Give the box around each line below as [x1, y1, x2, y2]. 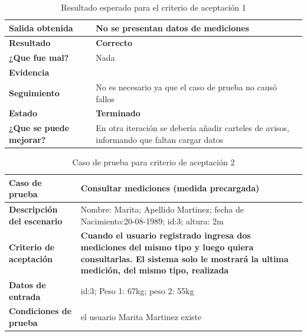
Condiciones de [9, 305, 72, 317]
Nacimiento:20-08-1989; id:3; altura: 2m [80, 214, 224, 227]
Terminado [96, 107, 141, 119]
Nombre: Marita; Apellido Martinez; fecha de [80, 203, 244, 215]
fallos [96, 92, 115, 105]
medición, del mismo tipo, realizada [80, 264, 229, 276]
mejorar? [9, 133, 46, 145]
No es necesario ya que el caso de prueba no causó [96, 80, 277, 93]
